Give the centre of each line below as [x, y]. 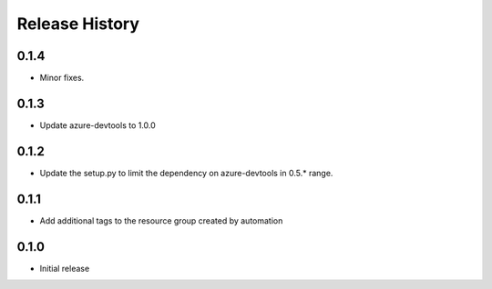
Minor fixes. [62, 78]
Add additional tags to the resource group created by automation [161, 220]
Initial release [65, 268]
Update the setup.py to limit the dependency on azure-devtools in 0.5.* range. [186, 173]
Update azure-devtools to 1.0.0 [98, 125]
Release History [78, 24]
